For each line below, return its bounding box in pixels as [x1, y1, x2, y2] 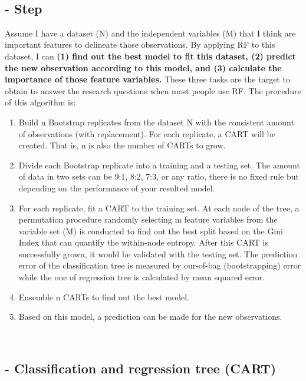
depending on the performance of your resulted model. [18, 181, 215, 194]
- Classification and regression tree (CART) [5, 359, 277, 377]
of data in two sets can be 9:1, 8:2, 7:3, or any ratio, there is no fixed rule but [18, 170, 300, 183]
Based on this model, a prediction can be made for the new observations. [18, 310, 282, 323]
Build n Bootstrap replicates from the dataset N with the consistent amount [18, 115, 294, 128]
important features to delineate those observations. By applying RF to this [5, 38, 275, 51]
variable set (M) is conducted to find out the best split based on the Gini [18, 224, 283, 237]
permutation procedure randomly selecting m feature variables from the [18, 213, 278, 226]
